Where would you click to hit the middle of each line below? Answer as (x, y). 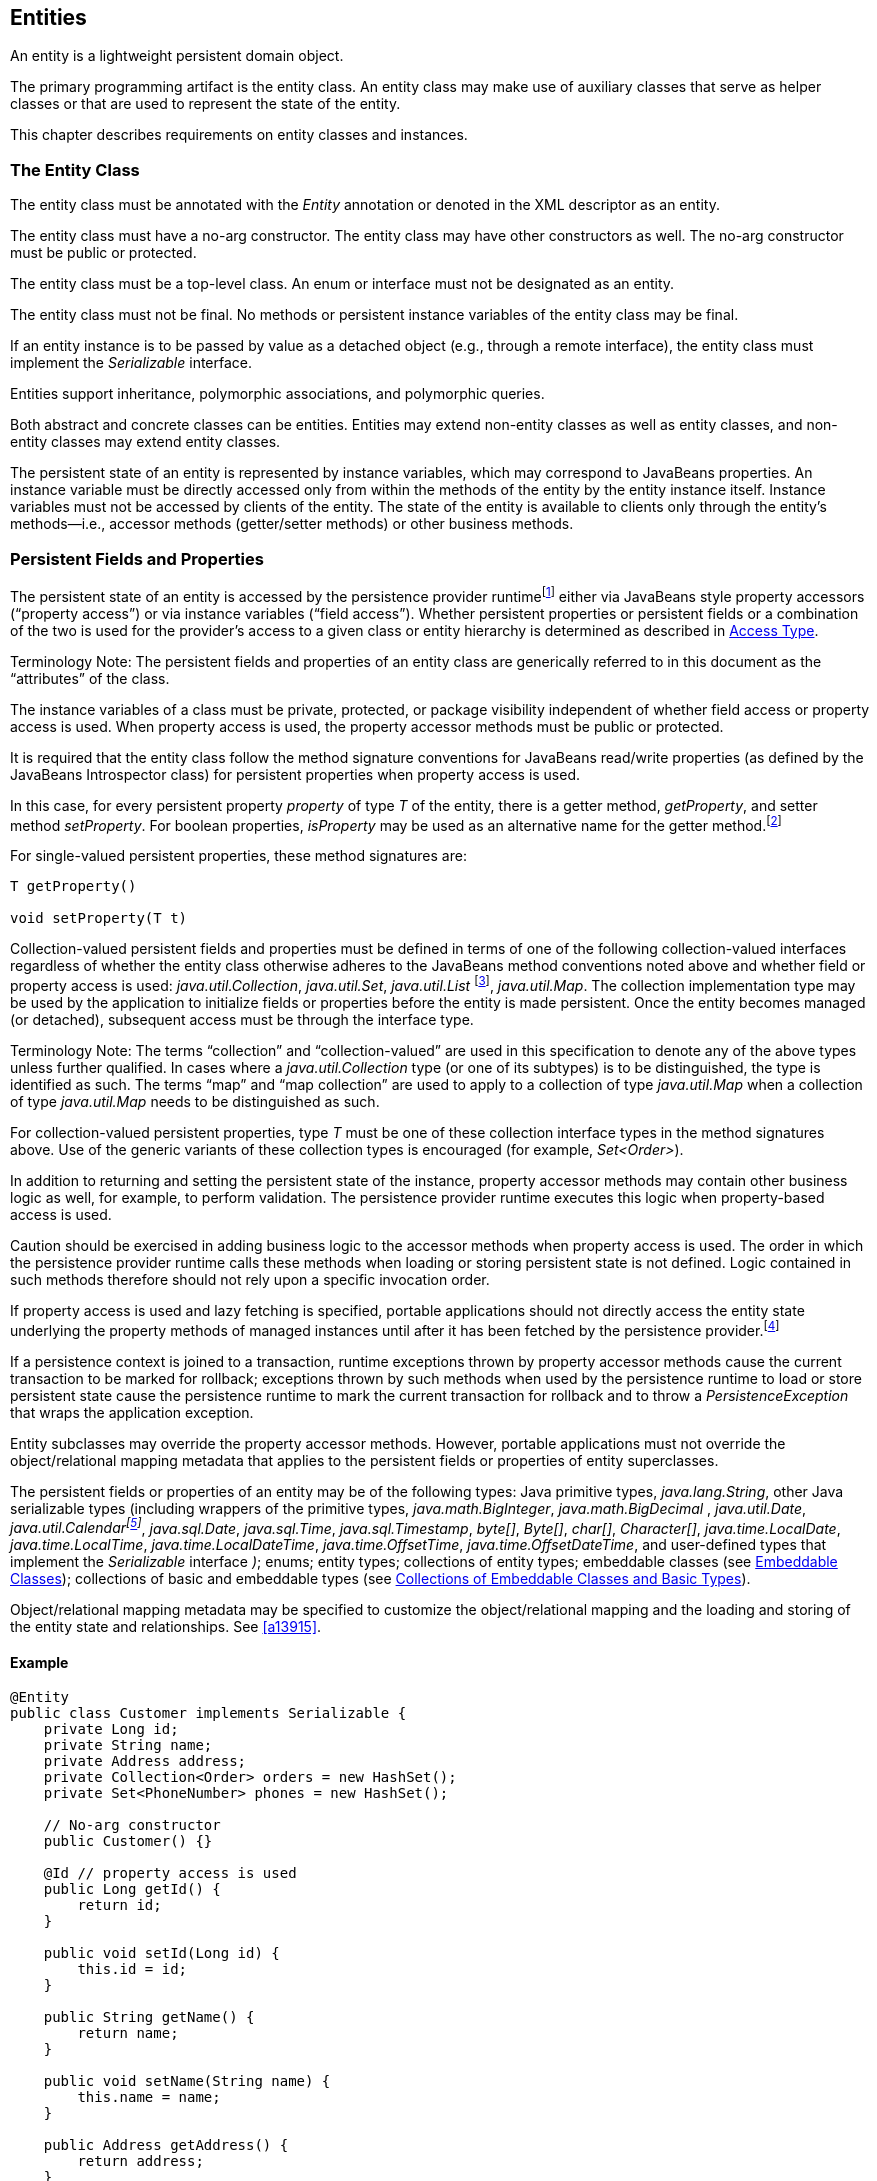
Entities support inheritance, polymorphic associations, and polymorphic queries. (277, 394)
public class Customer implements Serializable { (208, 1713)
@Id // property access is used (170, 1873)
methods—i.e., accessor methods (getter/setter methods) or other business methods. (292, 524)
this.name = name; (149, 2097)
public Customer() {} (128, 1841)
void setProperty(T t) (99, 918)
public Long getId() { (132, 1889)
